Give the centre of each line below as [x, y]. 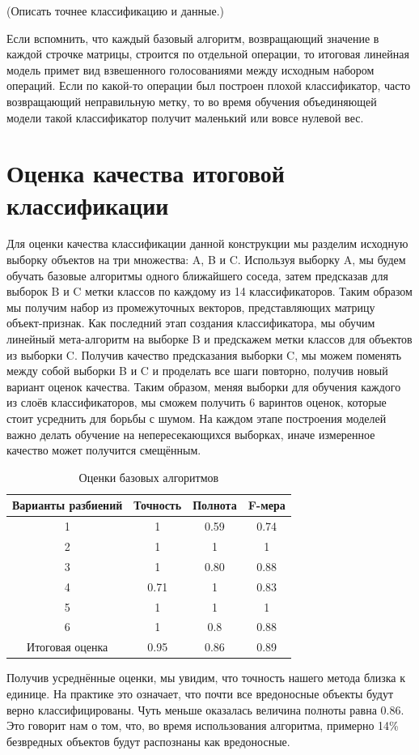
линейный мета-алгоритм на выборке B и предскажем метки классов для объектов [209, 339]
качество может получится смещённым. [104, 450]
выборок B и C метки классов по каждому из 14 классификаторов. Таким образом [209, 291]
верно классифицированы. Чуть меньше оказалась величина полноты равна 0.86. [205, 709]
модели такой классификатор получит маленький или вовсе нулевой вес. [185, 117]
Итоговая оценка [68, 647]
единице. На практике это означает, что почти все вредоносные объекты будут [200, 693]
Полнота [215, 505]
